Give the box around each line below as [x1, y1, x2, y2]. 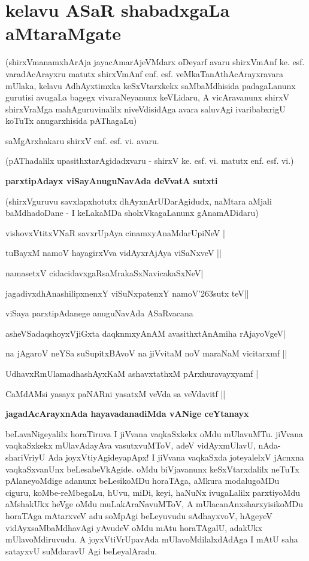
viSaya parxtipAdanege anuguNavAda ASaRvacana [5, 307, 193, 319]
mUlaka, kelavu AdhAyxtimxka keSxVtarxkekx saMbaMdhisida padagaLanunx [5, 79, 296, 92]
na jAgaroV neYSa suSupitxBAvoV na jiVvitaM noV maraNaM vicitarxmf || [5, 347, 287, 359]
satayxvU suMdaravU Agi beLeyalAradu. [5, 544, 157, 557]
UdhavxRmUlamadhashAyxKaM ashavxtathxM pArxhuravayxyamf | [5, 367, 259, 379]
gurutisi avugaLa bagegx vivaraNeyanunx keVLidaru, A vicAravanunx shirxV [5, 91, 290, 103]
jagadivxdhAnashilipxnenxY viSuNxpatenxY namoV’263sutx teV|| [5, 286, 249, 299]
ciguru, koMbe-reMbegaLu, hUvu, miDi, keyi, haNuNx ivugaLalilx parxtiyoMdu [5, 486, 300, 498]
